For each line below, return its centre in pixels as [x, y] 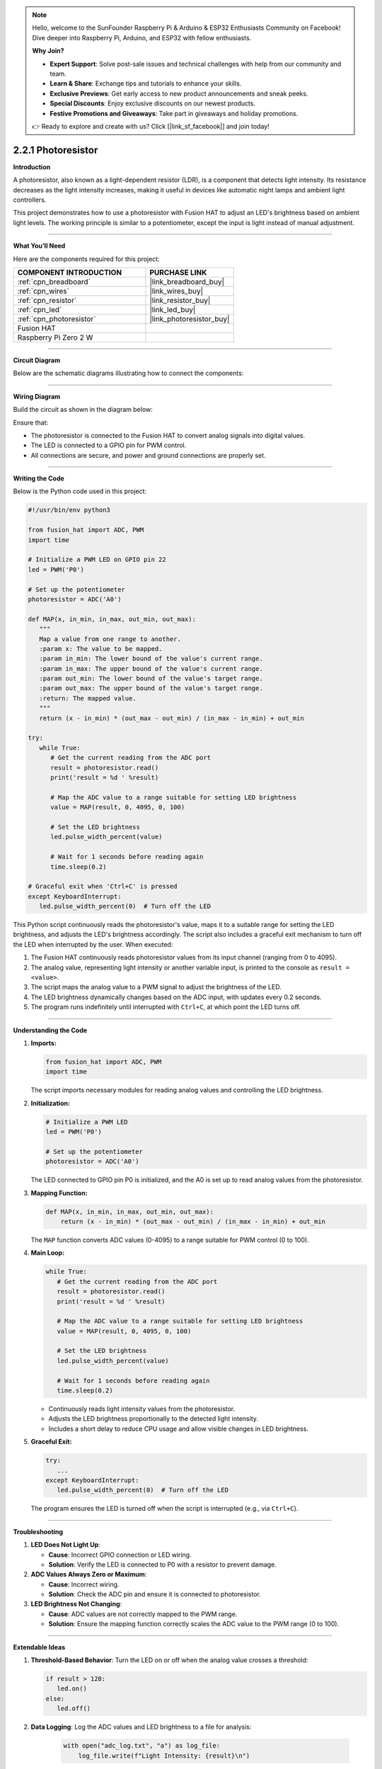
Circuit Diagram [36, 360]
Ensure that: [31, 422]
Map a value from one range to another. [110, 639]
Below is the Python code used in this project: [80, 491]
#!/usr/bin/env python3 [69, 510]
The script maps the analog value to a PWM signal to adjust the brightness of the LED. [156, 987]
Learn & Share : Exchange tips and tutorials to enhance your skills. [146, 83]
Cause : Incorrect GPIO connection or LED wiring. [120, 1555]
